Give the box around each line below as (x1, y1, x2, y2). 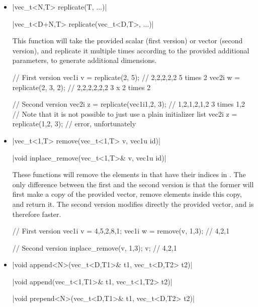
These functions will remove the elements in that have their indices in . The (12, 169, 246, 180)
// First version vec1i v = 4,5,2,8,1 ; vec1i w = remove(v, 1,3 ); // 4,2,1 (12, 225, 230, 236)
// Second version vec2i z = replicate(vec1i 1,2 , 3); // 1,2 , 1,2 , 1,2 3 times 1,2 (12, 99, 245, 109)
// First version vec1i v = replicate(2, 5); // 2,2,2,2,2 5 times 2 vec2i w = (12, 71, 240, 82)
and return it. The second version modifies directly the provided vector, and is (12, 198, 254, 209)
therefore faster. (12, 208, 61, 219)
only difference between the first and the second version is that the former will (12, 179, 254, 189)
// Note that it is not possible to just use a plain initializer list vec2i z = (12, 108, 237, 119)
